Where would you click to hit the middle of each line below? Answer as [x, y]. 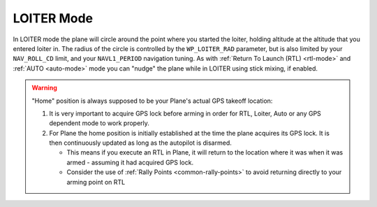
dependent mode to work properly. [99, 123]
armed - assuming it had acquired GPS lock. [130, 162]
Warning [44, 88]
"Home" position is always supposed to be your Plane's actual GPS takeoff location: [152, 101]
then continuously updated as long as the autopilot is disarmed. [140, 143]
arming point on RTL [96, 182]
